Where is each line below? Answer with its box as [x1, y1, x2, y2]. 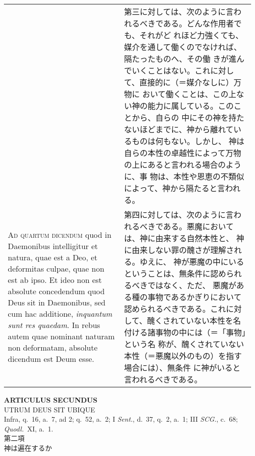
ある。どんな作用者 [163, 18, 234, 29]
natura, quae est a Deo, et [8, 252, 98, 263]
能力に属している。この [148, 100, 234, 111]
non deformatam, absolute [8, 342, 98, 353]
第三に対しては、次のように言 [124, 6, 234, 17]
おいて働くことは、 [142, 88, 213, 100]
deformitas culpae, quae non [8, 263, 104, 274]
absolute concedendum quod [8, 285, 105, 297]
